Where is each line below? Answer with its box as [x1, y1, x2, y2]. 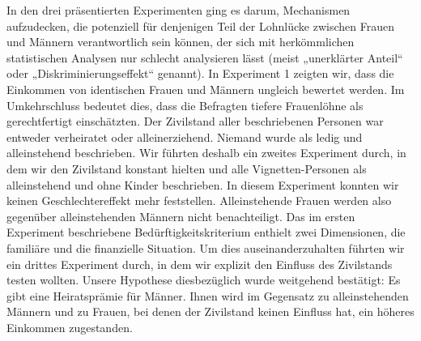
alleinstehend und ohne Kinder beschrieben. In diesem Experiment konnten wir [6, 176, 399, 193]
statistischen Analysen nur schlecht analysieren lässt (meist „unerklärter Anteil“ [6, 49, 403, 66]
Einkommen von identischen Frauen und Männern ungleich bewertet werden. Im [6, 80, 405, 97]
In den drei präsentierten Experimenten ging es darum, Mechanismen [6, 2, 351, 18]
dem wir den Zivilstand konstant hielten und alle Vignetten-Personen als [6, 160, 367, 177]
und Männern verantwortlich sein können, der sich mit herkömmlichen [6, 33, 355, 50]
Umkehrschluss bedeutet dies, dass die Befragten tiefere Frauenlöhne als [6, 96, 364, 113]
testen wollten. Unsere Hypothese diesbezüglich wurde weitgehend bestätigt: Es [6, 271, 401, 288]
